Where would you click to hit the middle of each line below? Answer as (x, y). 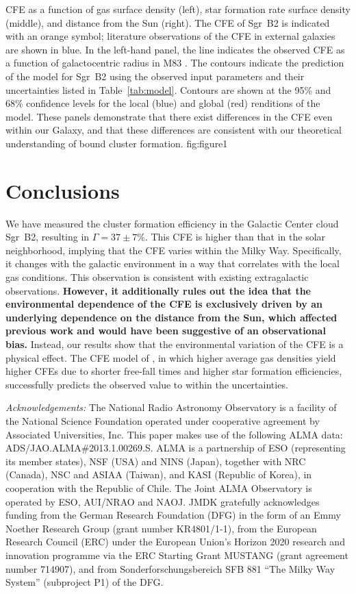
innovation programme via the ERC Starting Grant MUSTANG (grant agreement (177, 555)
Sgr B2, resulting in (48, 237)
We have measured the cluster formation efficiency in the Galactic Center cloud (172, 223)
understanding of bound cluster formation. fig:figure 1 (117, 143)
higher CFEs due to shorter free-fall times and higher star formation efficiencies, (174, 371)
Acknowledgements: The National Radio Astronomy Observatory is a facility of (171, 407)
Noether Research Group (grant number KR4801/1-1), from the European (161, 528)
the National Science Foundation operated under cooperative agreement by (163, 420)
